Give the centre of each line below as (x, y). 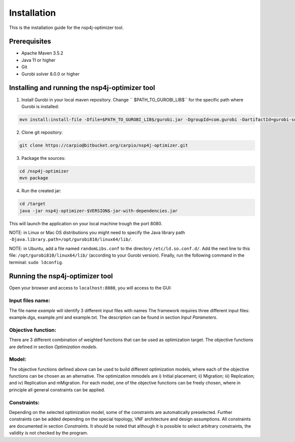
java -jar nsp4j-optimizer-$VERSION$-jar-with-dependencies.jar (99, 211)
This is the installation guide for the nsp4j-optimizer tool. (66, 28)
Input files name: (30, 301)
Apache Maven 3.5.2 (42, 53)
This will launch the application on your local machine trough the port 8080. (86, 223)
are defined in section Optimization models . (53, 347)
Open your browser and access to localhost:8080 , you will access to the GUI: (90, 288)
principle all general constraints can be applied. (57, 390)
